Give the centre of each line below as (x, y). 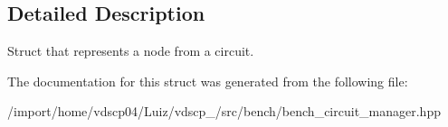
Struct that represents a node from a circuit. (131, 51)
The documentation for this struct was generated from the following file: (208, 81)
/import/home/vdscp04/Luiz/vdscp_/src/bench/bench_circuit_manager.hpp (224, 111)
